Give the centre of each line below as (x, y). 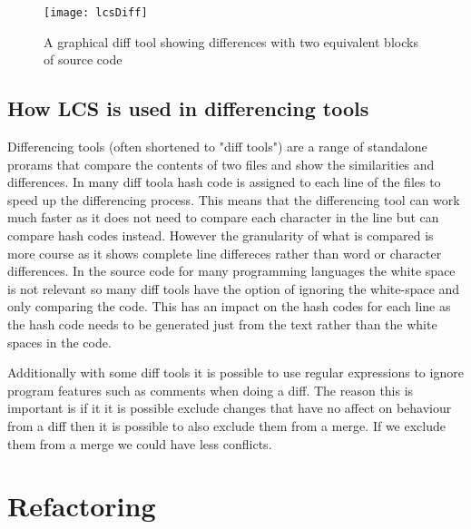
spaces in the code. (59, 342)
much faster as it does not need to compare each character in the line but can (223, 217)
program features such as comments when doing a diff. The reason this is (211, 390)
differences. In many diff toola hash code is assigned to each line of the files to (224, 182)
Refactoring (82, 506)
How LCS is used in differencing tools (188, 108)
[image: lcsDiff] (96, 13)
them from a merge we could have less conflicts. (140, 443)
